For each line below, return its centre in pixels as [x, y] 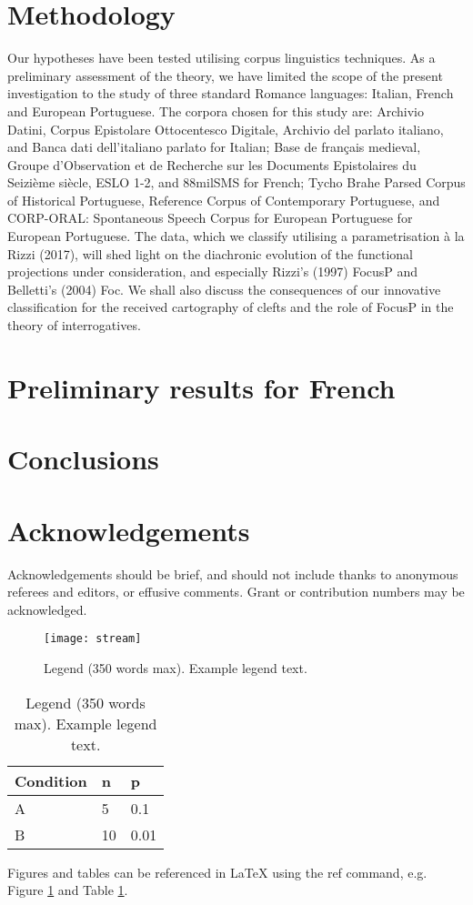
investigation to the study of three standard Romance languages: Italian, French [231, 93]
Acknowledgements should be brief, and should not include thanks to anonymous [233, 573]
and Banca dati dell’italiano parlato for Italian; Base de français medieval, [214, 147]
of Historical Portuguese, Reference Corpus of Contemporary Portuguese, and [224, 200]
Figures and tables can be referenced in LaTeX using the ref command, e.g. [217, 872]
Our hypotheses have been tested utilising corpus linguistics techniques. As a [221, 58]
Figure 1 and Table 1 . [68, 890]
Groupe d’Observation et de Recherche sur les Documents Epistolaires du [212, 164]
